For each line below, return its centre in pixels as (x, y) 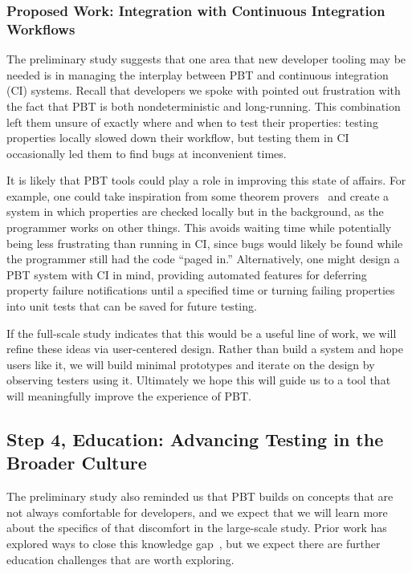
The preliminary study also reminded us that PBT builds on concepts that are (200, 496)
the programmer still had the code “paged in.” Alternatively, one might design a (203, 259)
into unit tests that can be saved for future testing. (132, 306)
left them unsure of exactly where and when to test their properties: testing (192, 122)
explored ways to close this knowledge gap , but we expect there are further (194, 543)
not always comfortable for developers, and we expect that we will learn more (197, 512)
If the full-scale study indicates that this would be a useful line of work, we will (202, 333)
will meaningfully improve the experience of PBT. (129, 396)
